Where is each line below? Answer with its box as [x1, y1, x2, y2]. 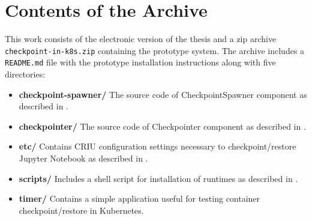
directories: [5, 68, 46, 80]
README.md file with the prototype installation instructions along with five [5, 56, 276, 68]
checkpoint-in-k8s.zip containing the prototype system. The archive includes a [5, 44, 305, 56]
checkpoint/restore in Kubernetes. [19, 204, 144, 216]
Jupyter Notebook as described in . [19, 152, 148, 164]
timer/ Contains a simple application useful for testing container [19, 192, 260, 205]
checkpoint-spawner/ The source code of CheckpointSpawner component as [19, 88, 307, 100]
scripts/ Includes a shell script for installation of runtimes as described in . [19, 172, 298, 184]
